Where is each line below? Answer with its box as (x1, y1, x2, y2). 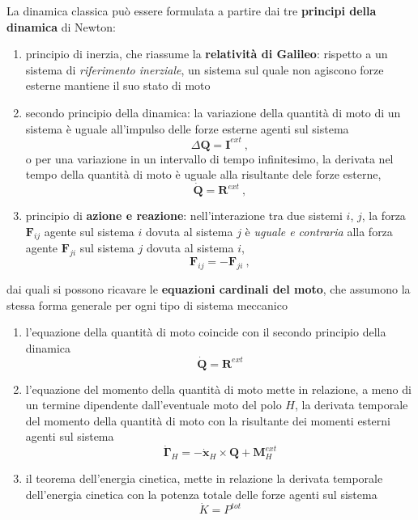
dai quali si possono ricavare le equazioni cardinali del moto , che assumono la (6, 281, 411, 298)
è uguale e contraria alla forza (245, 222, 393, 239)
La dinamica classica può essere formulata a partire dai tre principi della (6, 2, 377, 19)
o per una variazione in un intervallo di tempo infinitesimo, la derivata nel (25, 150, 394, 167)
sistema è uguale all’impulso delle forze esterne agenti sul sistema (25, 120, 349, 137)
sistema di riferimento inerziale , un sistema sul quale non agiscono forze (25, 61, 384, 78)
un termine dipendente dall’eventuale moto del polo (25, 396, 282, 413)
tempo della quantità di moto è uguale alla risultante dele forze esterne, (25, 166, 382, 183)
